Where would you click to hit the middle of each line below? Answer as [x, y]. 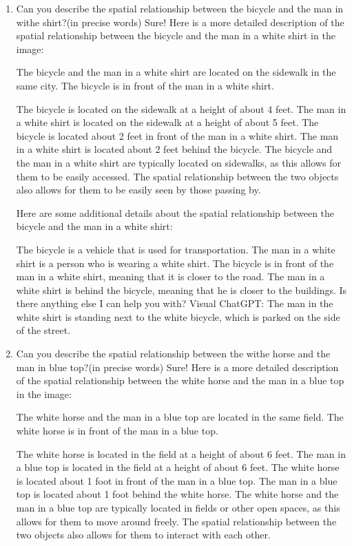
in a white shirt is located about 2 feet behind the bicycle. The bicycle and [174, 149]
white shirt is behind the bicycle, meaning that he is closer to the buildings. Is [182, 290]
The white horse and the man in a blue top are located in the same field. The [180, 417]
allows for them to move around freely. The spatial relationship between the [176, 521]
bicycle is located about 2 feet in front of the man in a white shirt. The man [177, 135]
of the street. [43, 330]
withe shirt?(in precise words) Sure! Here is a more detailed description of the [180, 22]
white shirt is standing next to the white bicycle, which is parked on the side [178, 316]
